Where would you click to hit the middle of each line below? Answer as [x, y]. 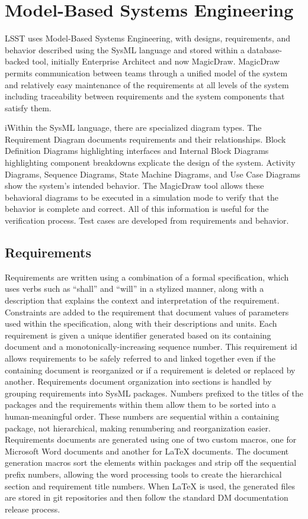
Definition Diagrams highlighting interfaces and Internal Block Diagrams [137, 151]
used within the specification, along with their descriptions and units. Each [141, 323]
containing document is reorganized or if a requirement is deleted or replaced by [150, 370]
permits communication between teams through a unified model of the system [146, 72]
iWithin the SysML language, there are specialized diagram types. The [133, 128]
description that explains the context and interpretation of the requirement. [142, 300]
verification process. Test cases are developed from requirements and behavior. [147, 220]
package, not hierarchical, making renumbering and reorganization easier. [138, 428]
